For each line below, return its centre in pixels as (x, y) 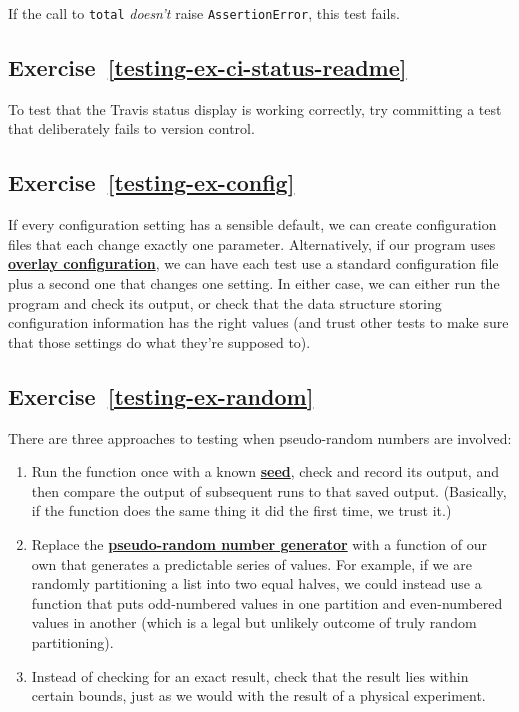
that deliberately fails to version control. (131, 128)
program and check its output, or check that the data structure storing (225, 302)
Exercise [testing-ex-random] (161, 395)
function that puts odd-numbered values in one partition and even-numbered (267, 602)
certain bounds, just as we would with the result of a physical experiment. (258, 695)
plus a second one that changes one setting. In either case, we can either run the (254, 283)
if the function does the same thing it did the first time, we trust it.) (241, 510)
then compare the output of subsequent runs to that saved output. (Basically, (269, 490)
